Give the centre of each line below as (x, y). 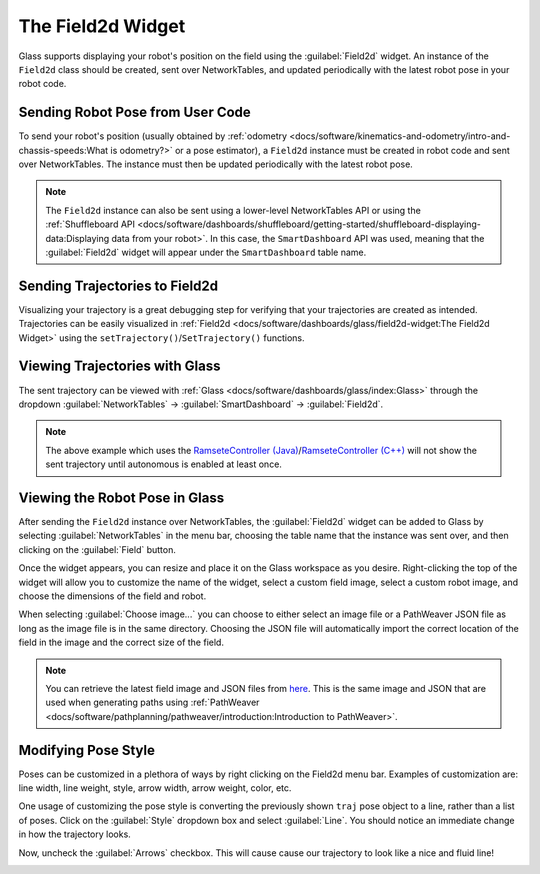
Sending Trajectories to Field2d (118, 285)
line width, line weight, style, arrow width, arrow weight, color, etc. (155, 788)
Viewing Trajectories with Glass (119, 366)
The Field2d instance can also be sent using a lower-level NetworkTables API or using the (233, 210)
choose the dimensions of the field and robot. (112, 596)
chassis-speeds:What (63, 150)
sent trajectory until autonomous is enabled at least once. (163, 464)
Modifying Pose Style (86, 750)
